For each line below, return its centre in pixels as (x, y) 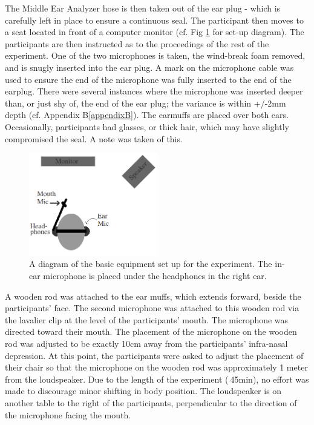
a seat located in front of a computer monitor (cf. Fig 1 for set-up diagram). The (155, 32)
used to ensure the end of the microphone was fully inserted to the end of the (148, 79)
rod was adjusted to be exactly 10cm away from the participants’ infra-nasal (146, 344)
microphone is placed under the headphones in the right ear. (155, 276)
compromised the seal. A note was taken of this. (94, 138)
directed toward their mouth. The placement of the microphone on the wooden (151, 331)
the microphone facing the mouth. (68, 414)
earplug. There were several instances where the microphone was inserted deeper (154, 91)
